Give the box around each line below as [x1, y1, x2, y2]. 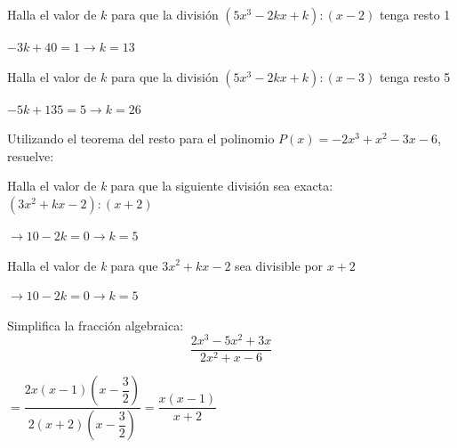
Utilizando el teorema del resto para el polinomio [7, 129, 275, 148]
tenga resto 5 [379, 67, 451, 86]
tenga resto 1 [379, 5, 451, 23]
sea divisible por [235, 256, 324, 274]
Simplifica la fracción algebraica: [7, 315, 184, 334]
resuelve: [7, 146, 54, 165]
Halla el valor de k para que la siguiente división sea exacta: [7, 176, 333, 195]
